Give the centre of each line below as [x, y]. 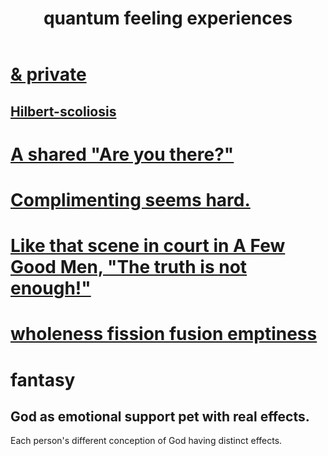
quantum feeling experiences [168, 18]
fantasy [43, 379]
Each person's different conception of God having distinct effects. [146, 441]
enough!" [51, 288]
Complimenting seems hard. [130, 199]
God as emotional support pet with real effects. [160, 416]
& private [48, 74]
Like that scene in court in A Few [148, 246]
